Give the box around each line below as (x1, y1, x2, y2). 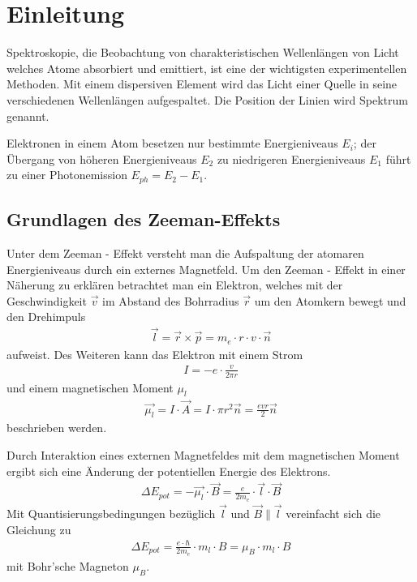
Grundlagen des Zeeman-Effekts (6, 207, 281, 232)
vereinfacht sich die (286, 504, 381, 521)
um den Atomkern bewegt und (254, 292, 406, 309)
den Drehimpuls (6, 308, 86, 325)
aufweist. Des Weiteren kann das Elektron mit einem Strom (6, 345, 303, 362)
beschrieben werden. (6, 419, 107, 436)
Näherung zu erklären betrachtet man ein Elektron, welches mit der (6, 276, 343, 293)
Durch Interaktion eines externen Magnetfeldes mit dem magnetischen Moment (6, 447, 400, 464)
